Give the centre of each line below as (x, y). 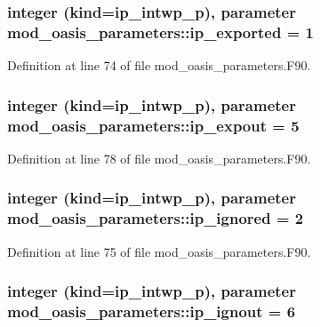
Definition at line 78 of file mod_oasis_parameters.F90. (159, 158)
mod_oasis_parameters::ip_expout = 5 (153, 125)
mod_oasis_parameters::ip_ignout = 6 (152, 311)
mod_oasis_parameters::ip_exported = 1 (160, 32)
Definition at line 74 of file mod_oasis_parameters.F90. (159, 65)
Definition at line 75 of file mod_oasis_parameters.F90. (159, 251)
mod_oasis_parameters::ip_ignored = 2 (156, 218)
